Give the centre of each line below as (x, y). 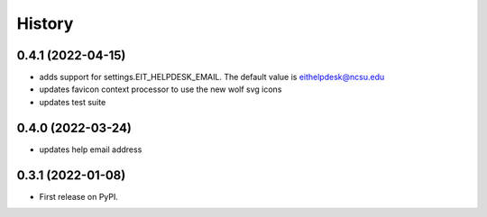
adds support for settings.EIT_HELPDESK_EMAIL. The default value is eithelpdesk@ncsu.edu (212, 77)
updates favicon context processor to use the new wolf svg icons (161, 89)
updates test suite (73, 102)
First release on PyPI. (79, 196)
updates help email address (91, 149)
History (45, 23)
